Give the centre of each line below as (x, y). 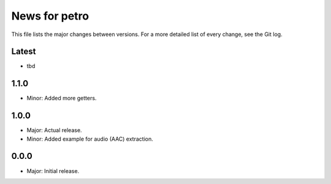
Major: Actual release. (54, 130)
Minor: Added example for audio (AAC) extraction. (90, 139)
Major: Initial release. (53, 171)
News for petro (50, 16)
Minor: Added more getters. (62, 98)
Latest (24, 52)
